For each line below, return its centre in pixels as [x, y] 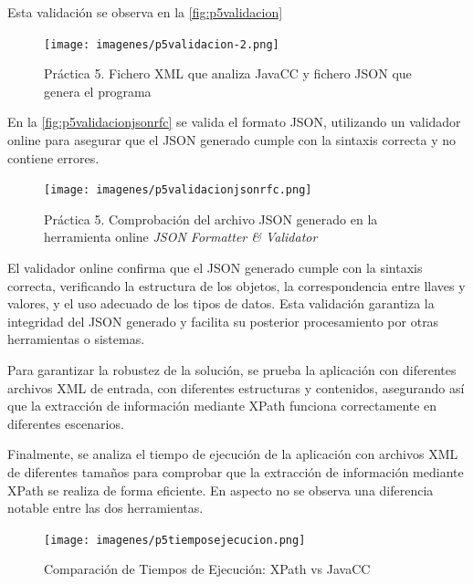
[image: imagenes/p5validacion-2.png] [162, 44]
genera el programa [98, 91]
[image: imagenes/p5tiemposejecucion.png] [175, 540]
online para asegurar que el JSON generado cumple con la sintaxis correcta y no [232, 140]
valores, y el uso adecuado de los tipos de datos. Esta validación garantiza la [221, 303]
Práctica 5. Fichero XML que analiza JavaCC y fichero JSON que [228, 73]
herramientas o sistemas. [76, 339]
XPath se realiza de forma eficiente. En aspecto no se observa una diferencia [221, 490]
